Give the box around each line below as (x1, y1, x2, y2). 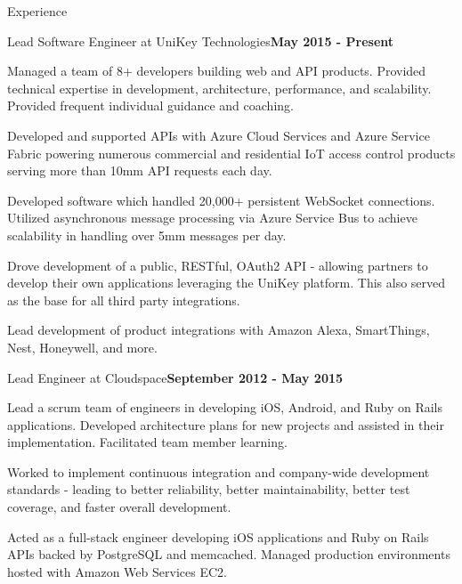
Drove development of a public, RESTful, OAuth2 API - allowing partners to (7, 255, 428, 274)
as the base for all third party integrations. (7, 290, 240, 309)
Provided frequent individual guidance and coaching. (7, 96, 294, 115)
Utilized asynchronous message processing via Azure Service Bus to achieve (7, 208, 417, 227)
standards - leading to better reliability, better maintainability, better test (7, 480, 410, 499)
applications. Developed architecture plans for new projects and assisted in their (7, 415, 444, 434)
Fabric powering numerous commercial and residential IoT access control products (7, 143, 456, 162)
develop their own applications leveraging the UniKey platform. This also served (7, 273, 446, 292)
